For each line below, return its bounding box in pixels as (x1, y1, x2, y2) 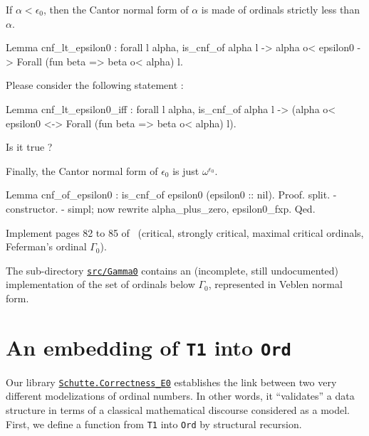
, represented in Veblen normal (208, 277, 343, 292)
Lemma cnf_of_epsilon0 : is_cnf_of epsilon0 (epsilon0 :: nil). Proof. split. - (6, 187, 337, 202)
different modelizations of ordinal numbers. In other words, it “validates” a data (6, 388, 355, 403)
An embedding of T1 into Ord (6, 332, 291, 361)
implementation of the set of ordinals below (6, 277, 195, 292)
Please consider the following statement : (6, 78, 184, 92)
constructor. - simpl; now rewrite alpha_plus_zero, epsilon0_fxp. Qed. (6, 201, 316, 216)
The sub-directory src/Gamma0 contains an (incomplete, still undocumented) (6, 262, 339, 277)
